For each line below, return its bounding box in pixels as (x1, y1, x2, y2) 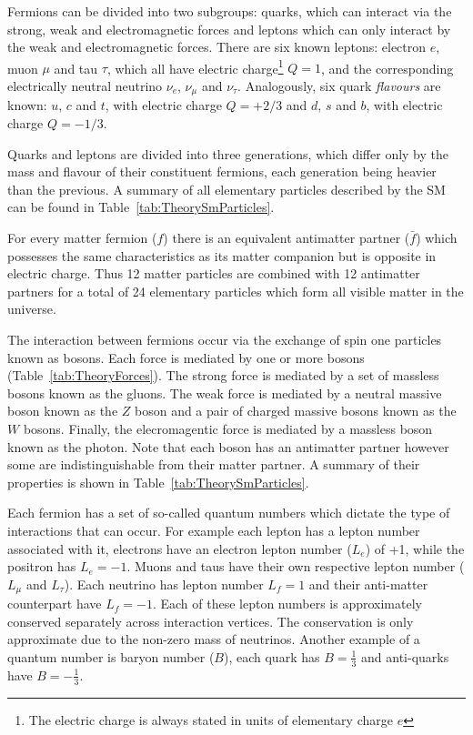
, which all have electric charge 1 (106, 55, 284, 77)
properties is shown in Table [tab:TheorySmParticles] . (7, 472, 309, 491)
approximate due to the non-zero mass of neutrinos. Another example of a (7, 629, 420, 649)
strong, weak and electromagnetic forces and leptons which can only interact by (7, 19, 451, 38)
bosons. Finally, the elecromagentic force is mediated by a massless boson (23, 418, 433, 438)
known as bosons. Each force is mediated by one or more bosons (7, 347, 365, 367)
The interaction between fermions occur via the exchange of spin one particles (7, 330, 442, 349)
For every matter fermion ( (7, 228, 157, 247)
